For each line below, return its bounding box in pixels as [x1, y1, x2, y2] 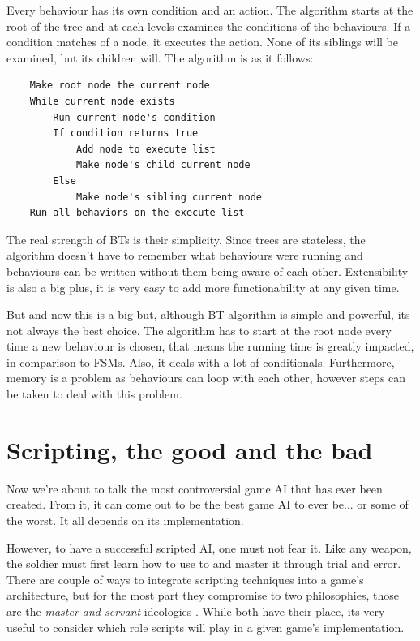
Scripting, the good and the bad [6, 432, 373, 466]
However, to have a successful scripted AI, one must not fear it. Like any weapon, [6, 539, 412, 556]
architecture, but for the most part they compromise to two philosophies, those [6, 587, 399, 604]
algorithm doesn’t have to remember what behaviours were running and [6, 247, 363, 264]
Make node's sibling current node [75, 191, 262, 203]
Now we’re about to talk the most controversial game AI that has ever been [6, 480, 383, 497]
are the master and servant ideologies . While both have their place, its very [6, 602, 385, 619]
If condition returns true [53, 127, 199, 140]
